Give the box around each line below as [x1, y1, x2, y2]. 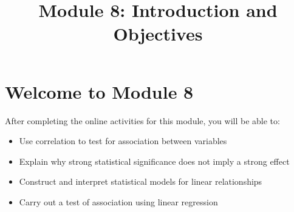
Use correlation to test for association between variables [19, 134, 227, 147]
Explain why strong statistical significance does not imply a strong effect [19, 154, 290, 167]
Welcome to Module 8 [5, 79, 194, 104]
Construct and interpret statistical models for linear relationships [19, 175, 262, 188]
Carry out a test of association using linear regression [19, 195, 218, 208]
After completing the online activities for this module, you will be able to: [5, 114, 280, 127]
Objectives [113, 21, 203, 46]
